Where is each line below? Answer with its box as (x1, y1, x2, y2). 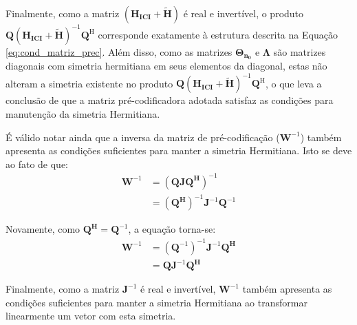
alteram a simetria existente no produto (6, 76, 173, 90)
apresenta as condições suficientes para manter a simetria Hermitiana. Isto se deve (6, 143, 352, 158)
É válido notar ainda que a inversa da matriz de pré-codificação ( (6, 129, 280, 144)
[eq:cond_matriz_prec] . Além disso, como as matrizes (6, 44, 232, 59)
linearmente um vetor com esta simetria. (6, 308, 176, 323)
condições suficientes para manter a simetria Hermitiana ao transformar (6, 295, 307, 309)
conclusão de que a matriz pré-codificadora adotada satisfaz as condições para (6, 93, 334, 107)
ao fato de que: (6, 156, 68, 171)
